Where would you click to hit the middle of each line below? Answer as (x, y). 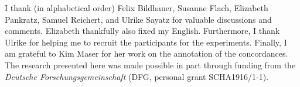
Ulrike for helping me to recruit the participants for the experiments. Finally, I (146, 42)
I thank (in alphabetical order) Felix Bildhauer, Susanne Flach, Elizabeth (137, 8)
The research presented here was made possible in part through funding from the (150, 65)
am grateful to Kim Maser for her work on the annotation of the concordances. (146, 53)
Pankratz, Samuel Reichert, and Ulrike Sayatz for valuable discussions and (138, 19)
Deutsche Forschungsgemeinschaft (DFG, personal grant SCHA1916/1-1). (137, 76)
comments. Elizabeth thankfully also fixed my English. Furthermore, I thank (142, 31)
